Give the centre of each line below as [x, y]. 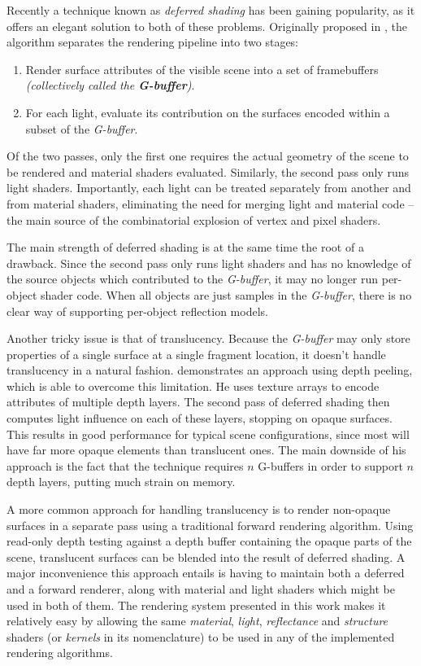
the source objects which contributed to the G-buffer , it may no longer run [193, 279]
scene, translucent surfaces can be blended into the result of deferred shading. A [206, 556]
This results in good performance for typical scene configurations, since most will [208, 434]
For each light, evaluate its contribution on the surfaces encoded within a [208, 112]
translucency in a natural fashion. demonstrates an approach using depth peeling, [210, 370]
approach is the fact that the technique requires [125, 465]
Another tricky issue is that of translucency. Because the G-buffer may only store [208, 338]
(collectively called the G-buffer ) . [110, 85]
